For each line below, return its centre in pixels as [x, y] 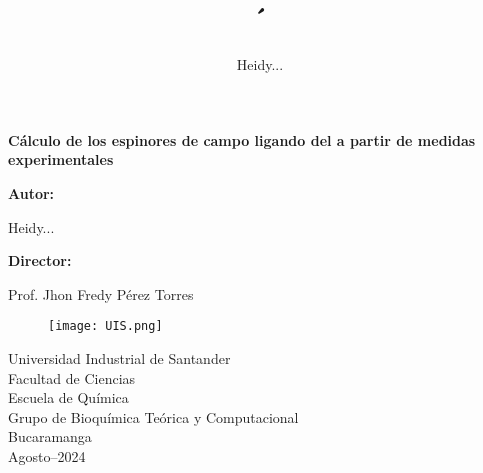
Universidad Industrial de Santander [119, 357]
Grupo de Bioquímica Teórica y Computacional [153, 416]
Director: [40, 260]
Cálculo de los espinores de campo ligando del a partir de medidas [242, 139]
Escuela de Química [68, 397]
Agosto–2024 [47, 455]
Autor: [31, 192]
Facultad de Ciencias [72, 377]
